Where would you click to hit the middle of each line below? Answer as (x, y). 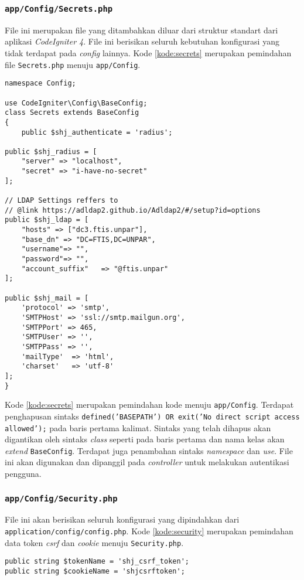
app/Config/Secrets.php (59, 8)
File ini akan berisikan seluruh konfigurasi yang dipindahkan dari (122, 519)
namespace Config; (40, 83)
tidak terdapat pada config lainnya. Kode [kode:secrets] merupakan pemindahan (148, 52)
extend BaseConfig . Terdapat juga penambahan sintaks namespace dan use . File (149, 450)
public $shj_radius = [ (51, 151)
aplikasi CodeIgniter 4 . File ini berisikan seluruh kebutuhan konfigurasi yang (142, 41)
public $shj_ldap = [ (47, 220)
